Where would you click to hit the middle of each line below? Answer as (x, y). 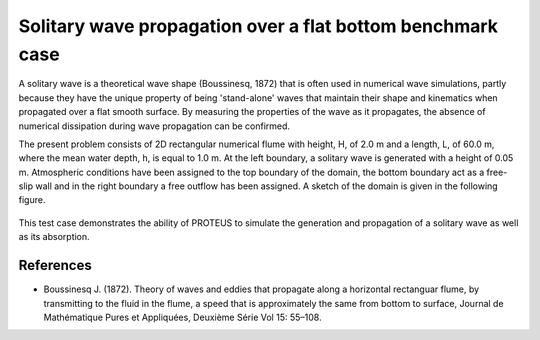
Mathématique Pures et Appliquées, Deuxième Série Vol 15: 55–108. (182, 317)
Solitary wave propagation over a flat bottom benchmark (258, 26)
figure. (32, 200)
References (55, 265)
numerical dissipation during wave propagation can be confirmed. (154, 126)
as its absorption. (54, 237)
